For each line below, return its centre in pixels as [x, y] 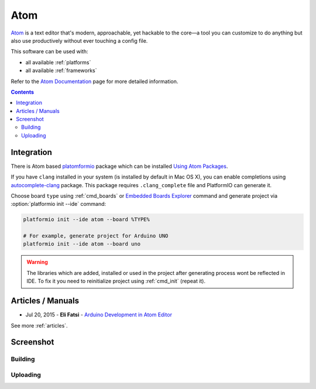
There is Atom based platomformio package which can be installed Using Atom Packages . [119, 166]
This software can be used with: [49, 51]
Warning [37, 262]
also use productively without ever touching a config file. [79, 40]
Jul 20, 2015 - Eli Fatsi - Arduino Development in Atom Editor [99, 315]
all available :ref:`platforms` [58, 62]
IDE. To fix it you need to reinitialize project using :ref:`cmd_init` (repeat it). [116, 281]
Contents [23, 92]
